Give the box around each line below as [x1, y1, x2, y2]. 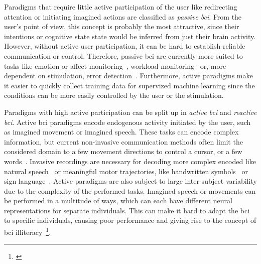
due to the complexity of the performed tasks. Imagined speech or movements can [4, 185, 256, 196]
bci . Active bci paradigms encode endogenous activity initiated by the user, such [4, 116, 251, 127]
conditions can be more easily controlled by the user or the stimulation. [4, 90, 224, 100]
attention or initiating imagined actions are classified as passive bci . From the [4, 11, 242, 22]
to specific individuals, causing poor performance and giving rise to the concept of [4, 215, 256, 225]
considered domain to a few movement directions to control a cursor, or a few [4, 146, 242, 157]
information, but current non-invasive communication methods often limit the [4, 136, 243, 147]
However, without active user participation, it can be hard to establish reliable [4, 41, 245, 51]
